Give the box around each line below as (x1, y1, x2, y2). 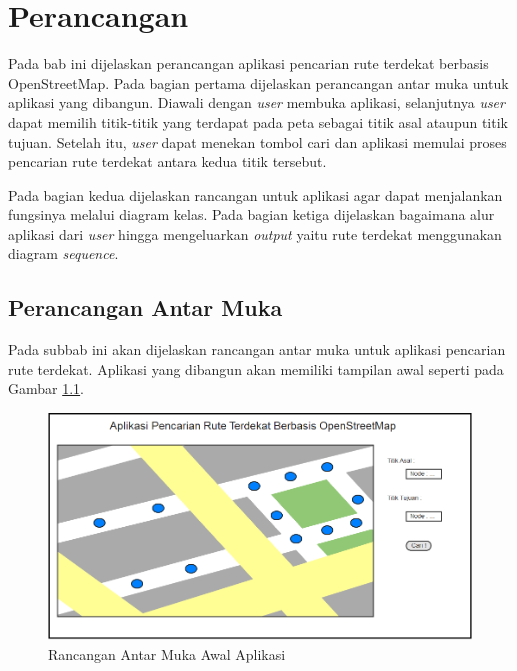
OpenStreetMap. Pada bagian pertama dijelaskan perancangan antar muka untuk (8, 72, 509, 93)
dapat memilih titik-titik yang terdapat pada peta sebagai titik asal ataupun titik (8, 111, 508, 132)
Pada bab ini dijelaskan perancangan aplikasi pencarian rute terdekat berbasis (8, 53, 489, 74)
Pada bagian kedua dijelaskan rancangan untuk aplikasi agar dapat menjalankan (8, 184, 503, 205)
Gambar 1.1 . (8, 378, 85, 399)
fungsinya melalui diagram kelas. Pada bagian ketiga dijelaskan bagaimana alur (8, 204, 495, 225)
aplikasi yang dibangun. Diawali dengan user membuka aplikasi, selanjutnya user (8, 92, 505, 113)
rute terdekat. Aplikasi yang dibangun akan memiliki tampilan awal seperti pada (8, 358, 504, 379)
